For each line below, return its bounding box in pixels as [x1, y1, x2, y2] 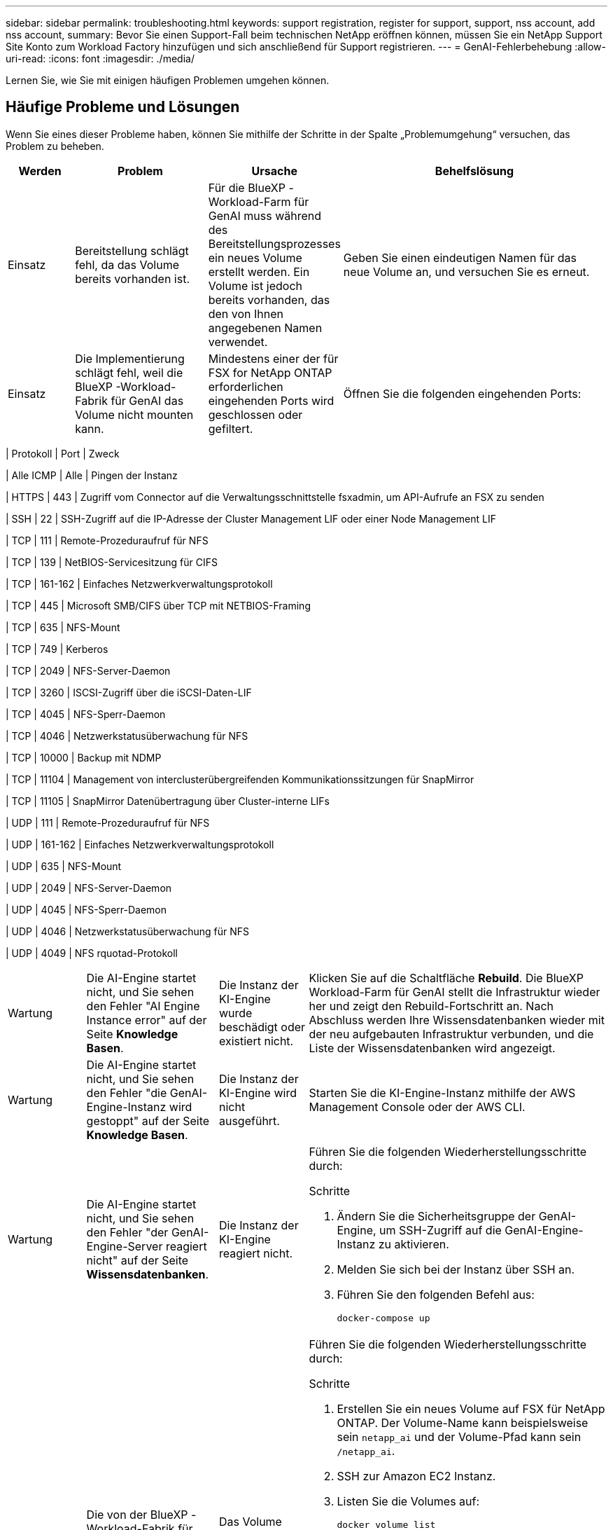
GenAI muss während [208, 208, 322, 223]
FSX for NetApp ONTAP [208, 365, 332, 380]
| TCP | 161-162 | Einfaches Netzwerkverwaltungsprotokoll [6, 577, 273, 590]
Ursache [251, 163, 297, 178]
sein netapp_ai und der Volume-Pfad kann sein [337, 1429, 582, 1444]
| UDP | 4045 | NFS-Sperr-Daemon [6, 903, 167, 916]
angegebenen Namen [208, 320, 323, 335]
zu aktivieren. [378, 1236, 449, 1251]
